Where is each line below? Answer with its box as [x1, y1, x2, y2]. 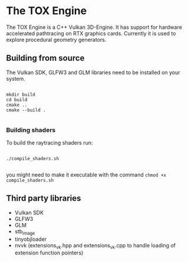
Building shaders [6, 125, 56, 134]
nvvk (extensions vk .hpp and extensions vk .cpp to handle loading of [14, 241, 176, 250]
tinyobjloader [14, 236, 47, 243]
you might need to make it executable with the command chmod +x [6, 171, 167, 178]
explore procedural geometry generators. [6, 36, 107, 43]
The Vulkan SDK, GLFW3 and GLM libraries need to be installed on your [6, 69, 181, 76]
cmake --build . [6, 107, 46, 113]
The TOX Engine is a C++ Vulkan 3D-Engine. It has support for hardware [6, 24, 183, 31]
